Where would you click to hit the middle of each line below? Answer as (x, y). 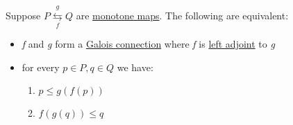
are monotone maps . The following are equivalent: (182, 15)
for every (41, 67)
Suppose (23, 15)
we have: (135, 67)
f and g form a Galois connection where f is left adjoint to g (148, 44)
